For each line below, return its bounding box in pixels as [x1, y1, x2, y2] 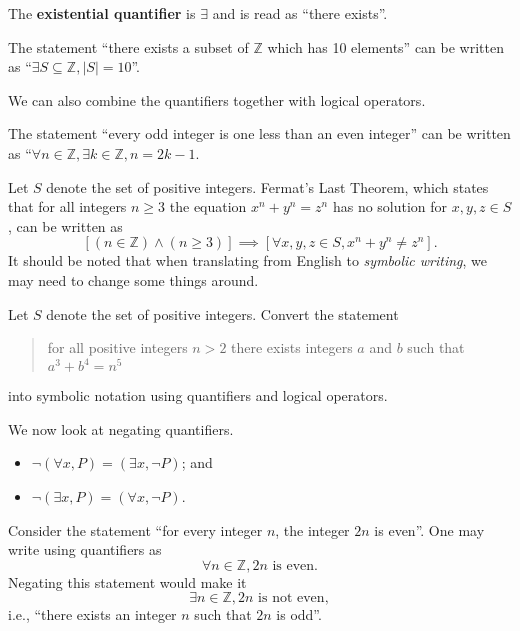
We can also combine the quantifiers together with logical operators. [8, 89, 426, 110]
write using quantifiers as [8, 539, 162, 560]
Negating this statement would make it [8, 571, 247, 592]
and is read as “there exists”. [212, 3, 388, 23]
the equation [169, 196, 247, 217]
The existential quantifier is [8, 3, 196, 23]
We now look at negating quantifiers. [8, 418, 234, 439]
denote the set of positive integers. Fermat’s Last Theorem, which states [46, 176, 489, 197]
